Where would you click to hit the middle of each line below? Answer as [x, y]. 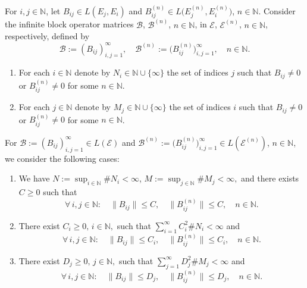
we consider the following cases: [62, 158]
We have [34, 178]
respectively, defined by [47, 36]
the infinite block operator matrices [69, 24]
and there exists [270, 178]
